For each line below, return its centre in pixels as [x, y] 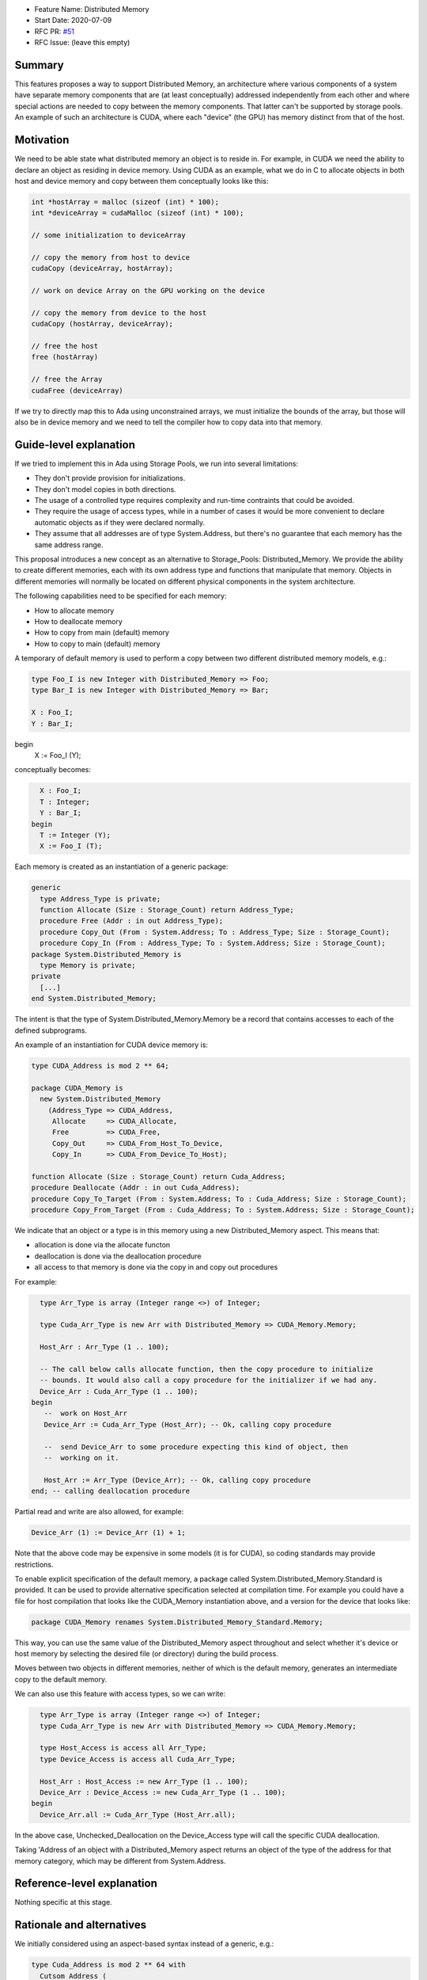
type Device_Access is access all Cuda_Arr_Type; [138, 1759]
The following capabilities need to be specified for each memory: [121, 596]
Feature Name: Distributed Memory [92, 9]
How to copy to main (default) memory [98, 643]
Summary [39, 65]
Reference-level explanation [86, 1884]
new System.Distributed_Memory [100, 1099]
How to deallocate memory [78, 621]
